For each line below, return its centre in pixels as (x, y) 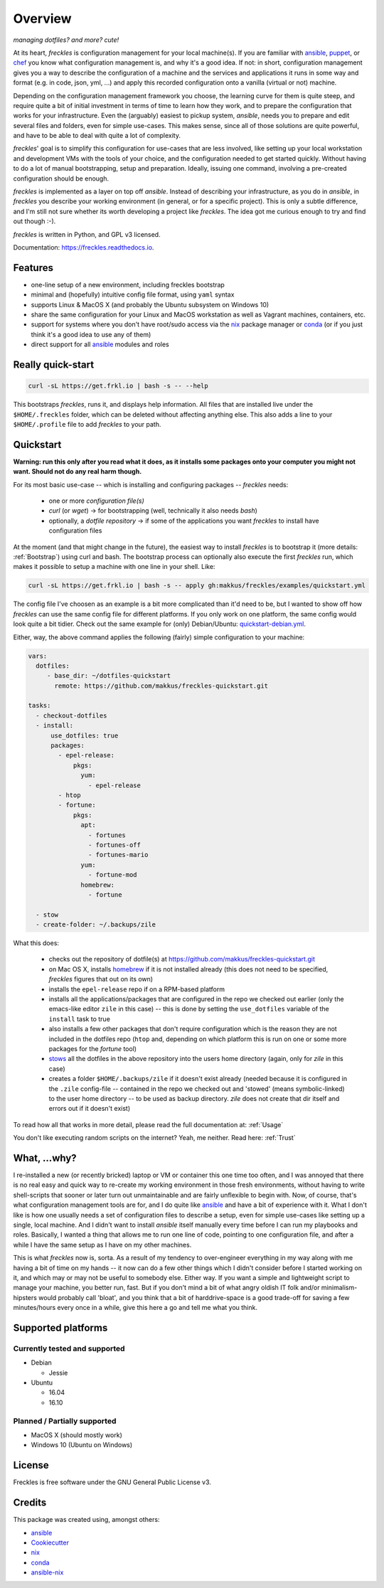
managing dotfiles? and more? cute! (66, 40)
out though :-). (34, 221)
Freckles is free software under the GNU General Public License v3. (112, 1482)
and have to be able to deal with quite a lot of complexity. (97, 136)
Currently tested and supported (69, 1348)
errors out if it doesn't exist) (90, 1109)
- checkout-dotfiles (71, 715)
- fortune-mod (113, 875)
